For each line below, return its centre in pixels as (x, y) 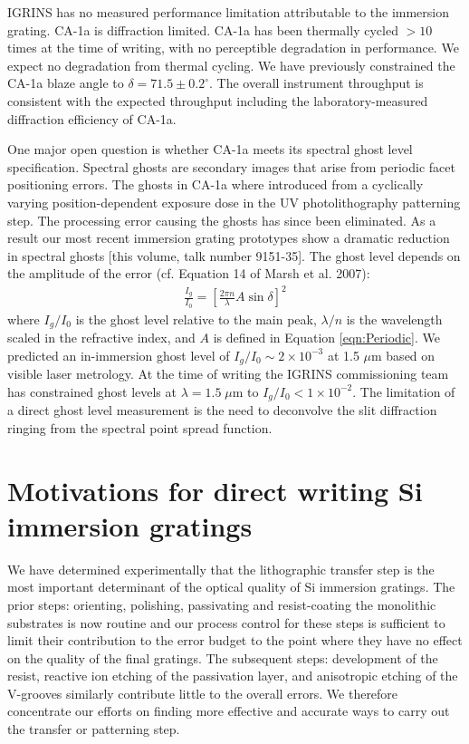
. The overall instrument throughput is (316, 83)
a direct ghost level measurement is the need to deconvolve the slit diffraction (222, 410)
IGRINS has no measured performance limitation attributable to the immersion (229, 12)
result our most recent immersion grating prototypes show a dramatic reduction (229, 238)
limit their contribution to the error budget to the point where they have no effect (235, 640)
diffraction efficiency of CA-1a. (92, 118)
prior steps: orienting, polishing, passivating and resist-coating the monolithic (222, 604)
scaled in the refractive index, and (101, 338)
